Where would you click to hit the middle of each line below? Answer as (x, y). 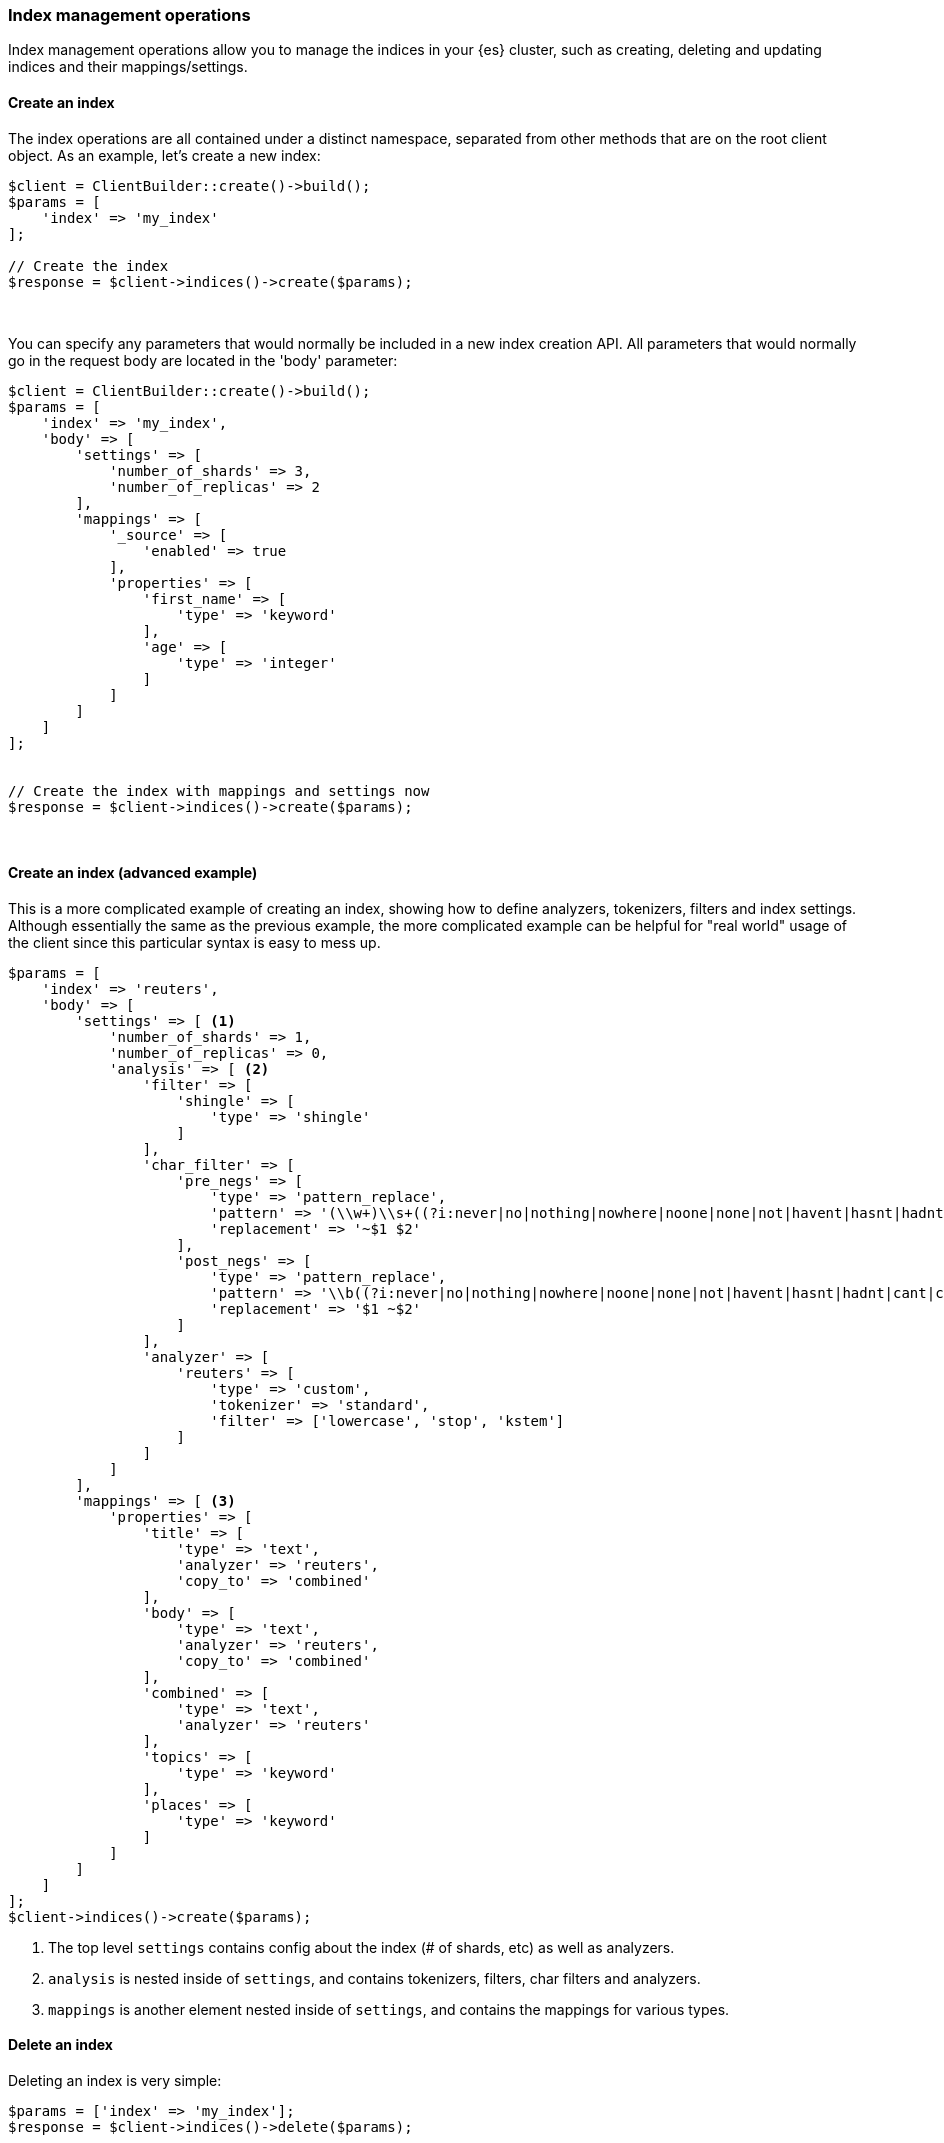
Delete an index (60, 2045)
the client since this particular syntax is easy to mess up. (194, 942)
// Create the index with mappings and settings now (219, 790)
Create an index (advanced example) (133, 873)
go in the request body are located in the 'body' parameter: (203, 360)
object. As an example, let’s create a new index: (164, 155)
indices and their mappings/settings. (128, 67)
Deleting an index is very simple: (115, 2081)
